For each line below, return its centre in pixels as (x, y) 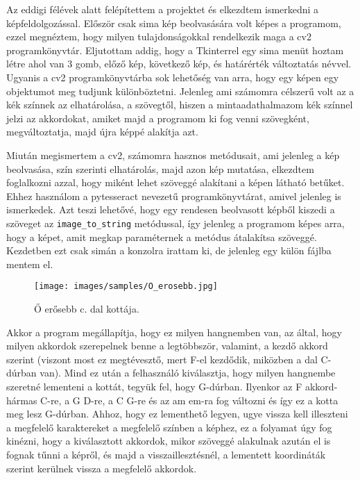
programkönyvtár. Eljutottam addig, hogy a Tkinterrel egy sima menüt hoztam (175, 50)
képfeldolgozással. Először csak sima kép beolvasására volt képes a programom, (174, 23)
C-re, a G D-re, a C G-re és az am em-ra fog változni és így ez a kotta (189, 400)
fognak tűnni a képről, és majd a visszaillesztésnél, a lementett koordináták (166, 454)
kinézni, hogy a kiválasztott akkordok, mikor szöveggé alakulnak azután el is (169, 441)
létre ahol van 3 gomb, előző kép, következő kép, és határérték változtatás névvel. (179, 64)
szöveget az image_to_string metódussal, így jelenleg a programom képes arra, (175, 223)
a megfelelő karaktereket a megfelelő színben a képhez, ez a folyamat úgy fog (169, 427)
